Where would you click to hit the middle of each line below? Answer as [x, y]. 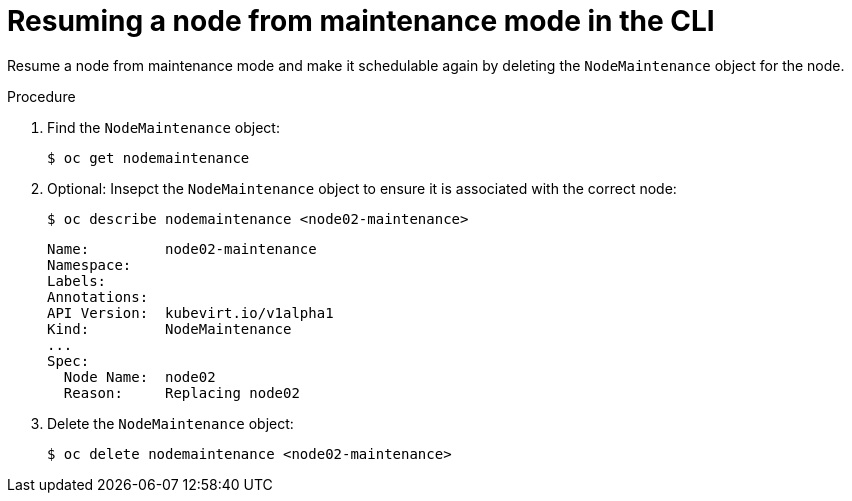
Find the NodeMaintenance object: [163, 127]
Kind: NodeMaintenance [169, 328]
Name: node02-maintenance [182, 248]
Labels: [77, 280]
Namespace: [89, 264]
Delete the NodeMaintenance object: [170, 423]
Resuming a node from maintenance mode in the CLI [361, 21]
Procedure [41, 96]
